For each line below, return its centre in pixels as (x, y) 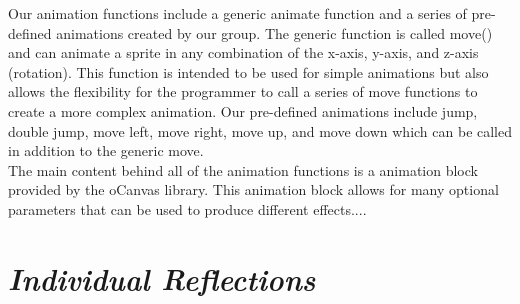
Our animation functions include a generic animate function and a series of (237, 13)
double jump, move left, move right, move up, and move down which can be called (260, 130)
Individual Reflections (162, 278)
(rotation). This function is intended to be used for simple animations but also (248, 71)
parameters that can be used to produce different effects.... (187, 208)
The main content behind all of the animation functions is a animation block (243, 169)
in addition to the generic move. (106, 150)
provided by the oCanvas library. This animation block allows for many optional (253, 189)
